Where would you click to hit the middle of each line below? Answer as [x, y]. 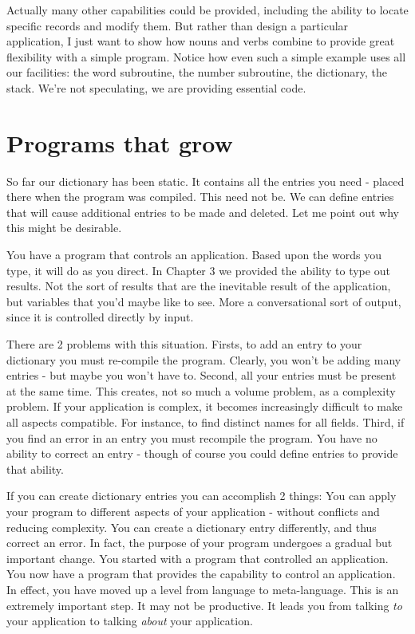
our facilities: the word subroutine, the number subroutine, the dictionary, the [197, 72]
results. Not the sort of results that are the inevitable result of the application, [199, 286]
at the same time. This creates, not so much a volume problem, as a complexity [201, 390]
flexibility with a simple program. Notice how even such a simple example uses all [206, 56]
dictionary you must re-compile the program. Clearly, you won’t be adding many [204, 359]
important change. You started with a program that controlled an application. [198, 558]
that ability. [35, 469]
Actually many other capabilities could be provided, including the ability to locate [207, 10]
